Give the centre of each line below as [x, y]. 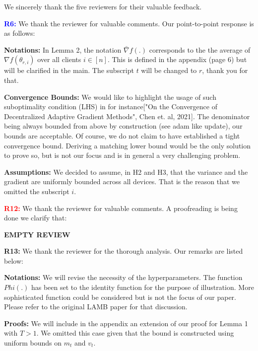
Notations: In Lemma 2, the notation [63, 49]
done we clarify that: [35, 218]
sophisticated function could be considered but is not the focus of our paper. [120, 297]
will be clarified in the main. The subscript [69, 70]
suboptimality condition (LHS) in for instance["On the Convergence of [111, 106]
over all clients [59, 59]
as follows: [20, 33]
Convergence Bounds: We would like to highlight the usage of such [110, 97]
